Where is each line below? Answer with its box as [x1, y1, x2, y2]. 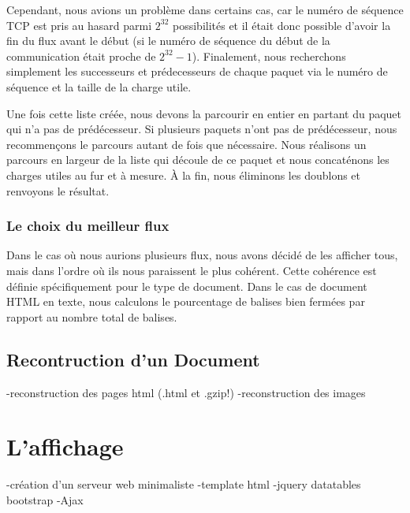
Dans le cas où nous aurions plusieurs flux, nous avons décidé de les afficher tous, [6, 247, 398, 263]
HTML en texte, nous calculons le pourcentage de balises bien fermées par [6, 293, 365, 310]
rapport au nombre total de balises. [6, 308, 177, 325]
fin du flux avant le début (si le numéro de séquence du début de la [6, 32, 330, 49]
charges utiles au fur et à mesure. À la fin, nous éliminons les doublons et [6, 166, 361, 183]
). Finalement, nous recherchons [192, 47, 346, 64]
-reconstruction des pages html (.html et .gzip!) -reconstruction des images [6, 384, 366, 400]
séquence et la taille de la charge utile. [6, 78, 192, 95]
